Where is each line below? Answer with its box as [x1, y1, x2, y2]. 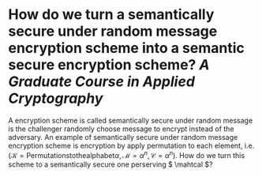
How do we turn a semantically [8, 6, 215, 24]
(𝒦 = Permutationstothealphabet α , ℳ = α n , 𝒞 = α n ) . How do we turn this [8, 149, 245, 160]
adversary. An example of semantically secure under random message [8, 132, 238, 141]
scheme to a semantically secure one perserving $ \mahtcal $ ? [8, 160, 213, 169]
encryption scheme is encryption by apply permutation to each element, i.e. [8, 141, 255, 150]
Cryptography [8, 89, 103, 107]
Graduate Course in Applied [8, 73, 196, 91]
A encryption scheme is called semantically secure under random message [8, 115, 253, 125]
